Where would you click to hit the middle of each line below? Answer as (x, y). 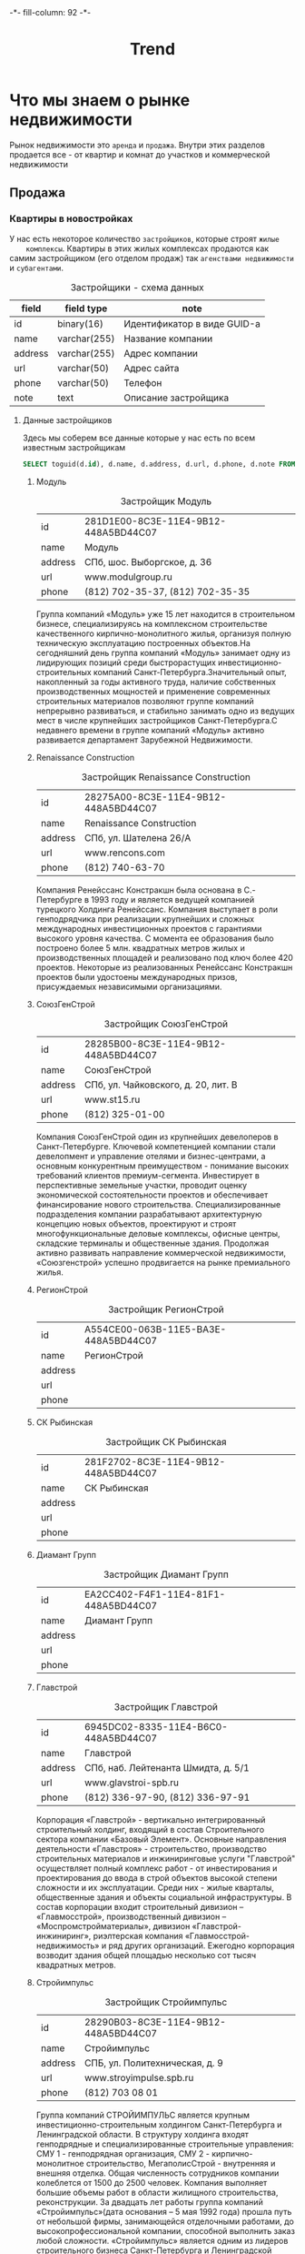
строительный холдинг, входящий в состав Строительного (150, 1829)
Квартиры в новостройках (71, 218)
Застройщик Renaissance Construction (166, 777)
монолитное (60, 2163)
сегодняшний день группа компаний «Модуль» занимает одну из (163, 652)
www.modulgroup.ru (128, 577)
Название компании (168, 339)
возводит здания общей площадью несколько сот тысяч (146, 1955)
